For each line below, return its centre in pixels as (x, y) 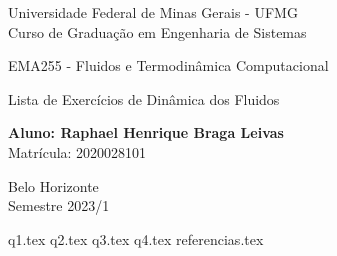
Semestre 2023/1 (59, 205)
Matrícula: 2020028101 (77, 151)
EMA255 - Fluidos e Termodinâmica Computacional (168, 65)
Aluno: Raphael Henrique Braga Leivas (146, 132)
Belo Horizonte (53, 185)
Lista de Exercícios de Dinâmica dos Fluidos (144, 98)
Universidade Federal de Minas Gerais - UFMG (153, 12)
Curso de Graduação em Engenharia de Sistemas (157, 31)
